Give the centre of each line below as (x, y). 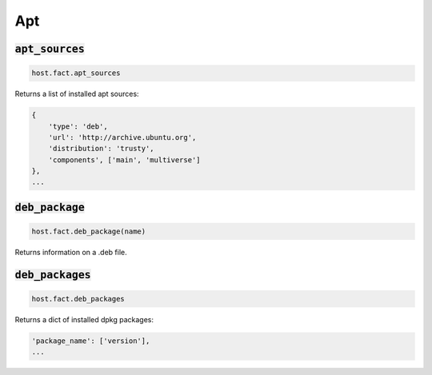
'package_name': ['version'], (91, 341)
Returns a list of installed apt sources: (77, 94)
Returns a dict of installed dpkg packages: (84, 320)
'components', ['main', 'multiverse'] (124, 160)
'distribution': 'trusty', (102, 149)
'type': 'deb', (78, 126)
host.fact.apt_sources (76, 73)
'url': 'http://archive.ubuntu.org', (122, 137)
